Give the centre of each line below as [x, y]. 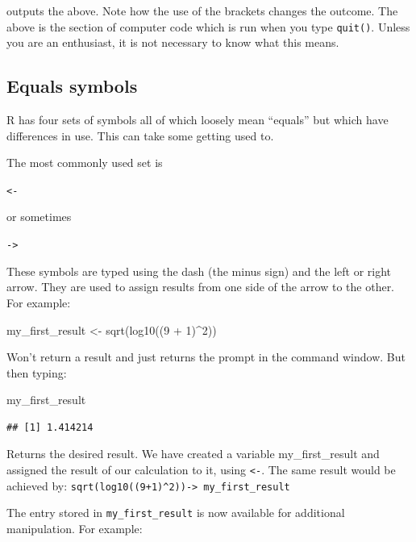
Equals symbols [72, 86]
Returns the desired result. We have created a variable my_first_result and [193, 454]
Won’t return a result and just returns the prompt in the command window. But [206, 357]
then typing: [37, 372]
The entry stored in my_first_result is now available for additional [176, 513]
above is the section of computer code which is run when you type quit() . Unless [208, 26]
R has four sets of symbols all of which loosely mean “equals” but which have [198, 120]
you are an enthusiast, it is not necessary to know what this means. [173, 42]
